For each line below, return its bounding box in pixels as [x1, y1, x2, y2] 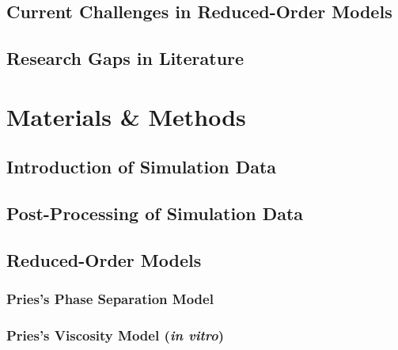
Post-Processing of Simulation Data [6, 201, 304, 226]
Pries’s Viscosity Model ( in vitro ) [6, 325, 225, 345]
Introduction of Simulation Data [6, 154, 277, 179]
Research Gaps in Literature [6, 46, 244, 70]
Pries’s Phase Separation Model [6, 289, 214, 309]
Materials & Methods [6, 100, 246, 132]
